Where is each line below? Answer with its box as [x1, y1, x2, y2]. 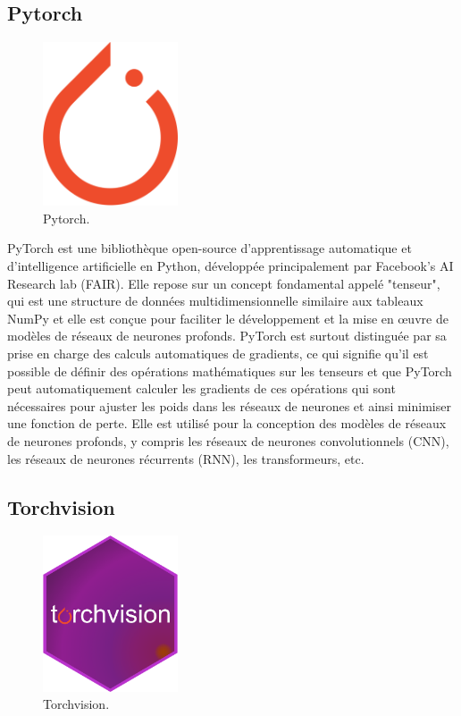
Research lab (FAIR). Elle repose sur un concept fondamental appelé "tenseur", [7, 274, 440, 292]
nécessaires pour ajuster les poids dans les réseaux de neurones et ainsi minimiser [7, 396, 451, 415]
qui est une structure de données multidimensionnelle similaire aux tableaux [7, 291, 423, 310]
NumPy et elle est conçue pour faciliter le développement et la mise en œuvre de [7, 308, 448, 327]
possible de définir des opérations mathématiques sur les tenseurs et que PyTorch [7, 361, 452, 380]
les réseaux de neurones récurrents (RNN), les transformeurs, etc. [7, 449, 365, 468]
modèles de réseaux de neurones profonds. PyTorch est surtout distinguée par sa [7, 326, 447, 345]
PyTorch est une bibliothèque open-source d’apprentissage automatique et [7, 239, 412, 257]
